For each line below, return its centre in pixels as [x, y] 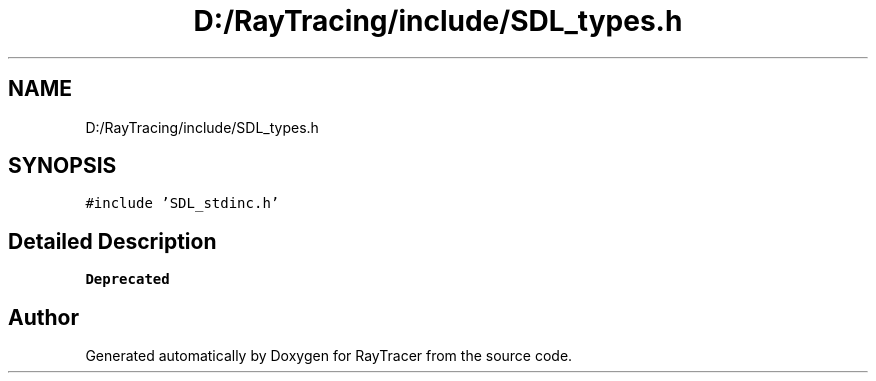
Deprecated [127, 279]
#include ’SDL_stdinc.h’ [182, 203]
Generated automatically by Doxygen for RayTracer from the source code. [329, 356]
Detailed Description [112, 241]
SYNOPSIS [62, 166]
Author [43, 317]
